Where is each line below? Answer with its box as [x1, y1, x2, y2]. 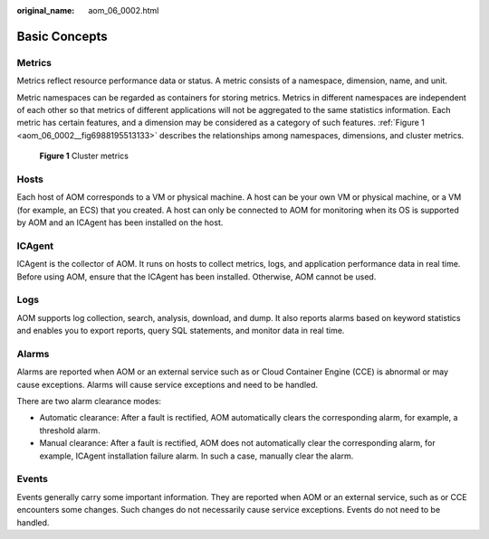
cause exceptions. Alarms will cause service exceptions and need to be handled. [16, 379, 319, 390]
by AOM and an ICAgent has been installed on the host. [16, 217, 224, 228]
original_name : [16, 5, 75, 15]
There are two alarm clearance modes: [16, 396, 162, 407]
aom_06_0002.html [88, 5, 159, 15]
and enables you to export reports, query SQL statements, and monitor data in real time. [16, 326, 345, 336]
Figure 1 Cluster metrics [39, 150, 129, 162]
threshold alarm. [39, 425, 101, 436]
